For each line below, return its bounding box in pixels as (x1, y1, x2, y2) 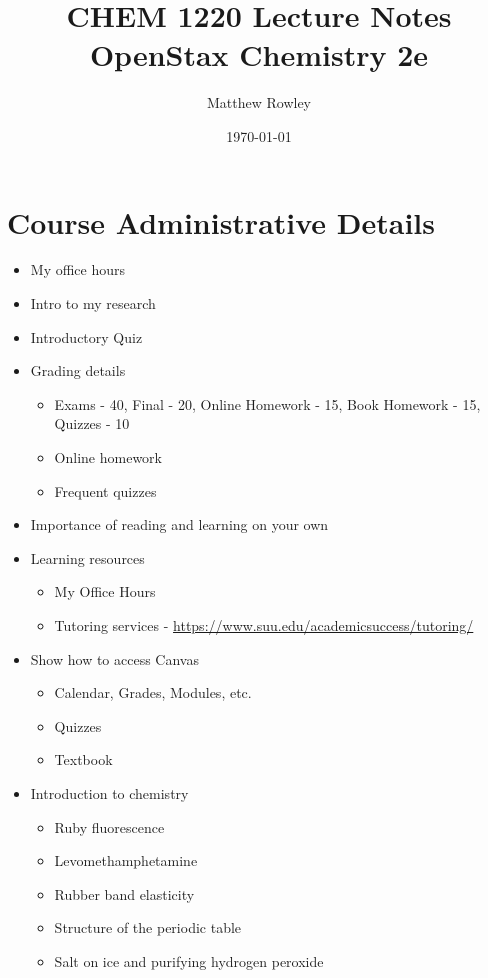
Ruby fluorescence (54, 816, 165, 837)
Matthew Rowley (206, 92, 312, 113)
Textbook (54, 749, 113, 770)
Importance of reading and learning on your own (30, 514, 329, 535)
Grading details (30, 360, 126, 381)
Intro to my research (30, 293, 156, 314)
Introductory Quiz (30, 326, 143, 347)
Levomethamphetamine (54, 850, 198, 871)
